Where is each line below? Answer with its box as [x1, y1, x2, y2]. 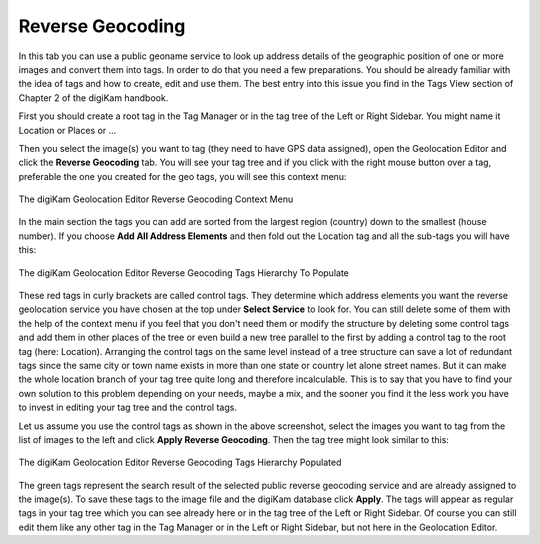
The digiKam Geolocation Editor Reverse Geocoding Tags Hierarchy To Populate [18, 266, 350, 279]
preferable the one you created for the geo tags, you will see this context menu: [18, 170, 347, 182]
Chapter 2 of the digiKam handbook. [18, 91, 169, 104]
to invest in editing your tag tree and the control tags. [18, 401, 237, 414]
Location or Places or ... [18, 124, 117, 136]
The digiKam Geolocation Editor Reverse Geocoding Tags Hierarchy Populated [18, 456, 342, 469]
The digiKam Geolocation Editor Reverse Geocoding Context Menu [18, 193, 294, 205]
